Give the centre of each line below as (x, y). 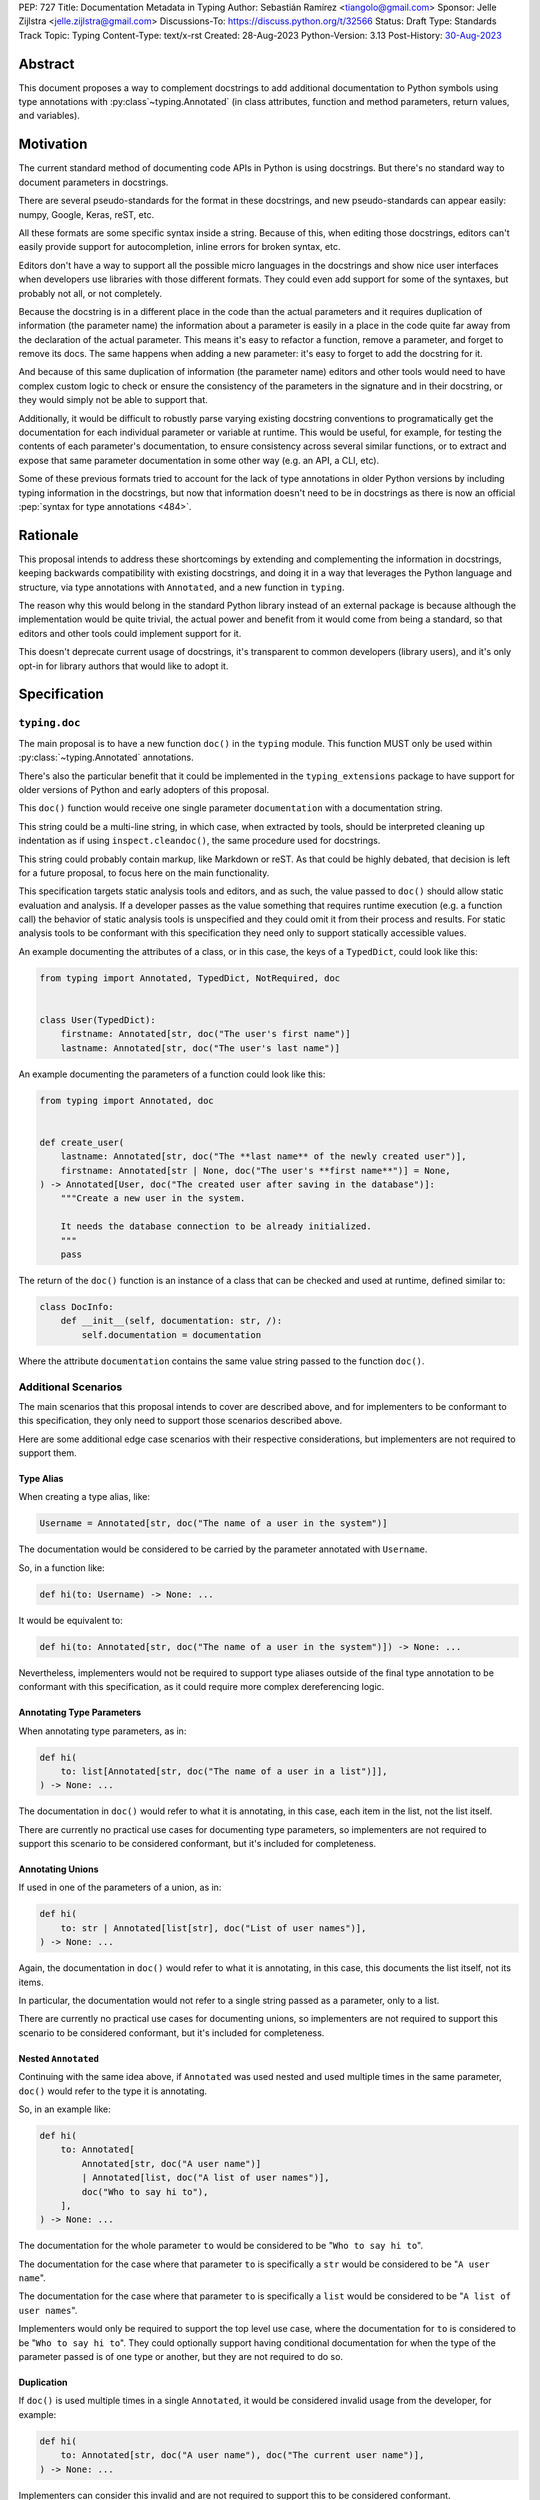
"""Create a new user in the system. (153, 1198)
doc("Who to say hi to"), (145, 2191)
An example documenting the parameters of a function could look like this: (172, 1074)
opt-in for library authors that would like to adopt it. (123, 666)
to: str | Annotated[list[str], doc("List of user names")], (213, 1928)
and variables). (49, 116)
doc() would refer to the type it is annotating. (113, 2091)
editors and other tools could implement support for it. (130, 633)
